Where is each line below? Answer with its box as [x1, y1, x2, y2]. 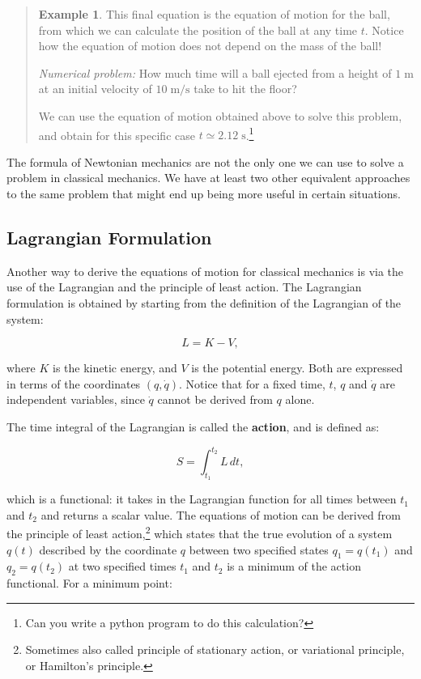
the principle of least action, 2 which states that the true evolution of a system [6, 523, 393, 542]
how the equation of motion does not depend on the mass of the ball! [38, 37, 382, 54]
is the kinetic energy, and [53, 359, 177, 376]
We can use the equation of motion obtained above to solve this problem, [38, 107, 402, 124]
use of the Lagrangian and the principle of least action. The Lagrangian [6, 278, 362, 295]
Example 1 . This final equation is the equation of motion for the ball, [38, 6, 390, 22]
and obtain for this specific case [38, 126, 195, 143]
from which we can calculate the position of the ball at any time [38, 21, 358, 38]
